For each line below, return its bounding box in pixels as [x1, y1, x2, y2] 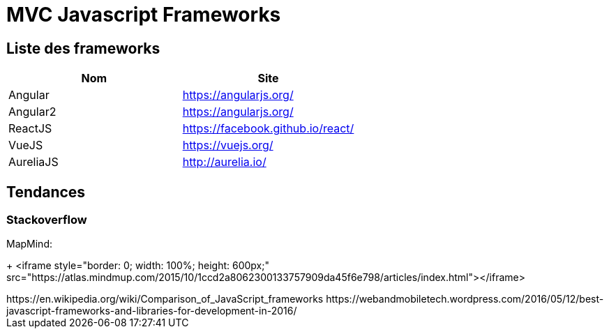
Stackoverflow [6, 213, 87, 227]
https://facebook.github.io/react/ [182, 121, 354, 136]
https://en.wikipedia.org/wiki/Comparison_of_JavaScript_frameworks [6, 293, 324, 305]
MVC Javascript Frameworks [6, 3, 281, 26]
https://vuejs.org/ [182, 138, 273, 153]
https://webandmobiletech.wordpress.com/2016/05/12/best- [326, 293, 604, 305]
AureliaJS [8, 155, 59, 169]
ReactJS [8, 121, 52, 136]
